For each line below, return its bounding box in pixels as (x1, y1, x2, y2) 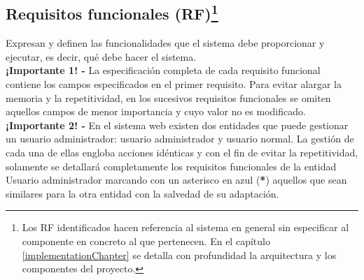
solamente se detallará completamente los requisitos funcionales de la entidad (6, 159, 337, 173)
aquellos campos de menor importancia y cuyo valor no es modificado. (6, 104, 306, 119)
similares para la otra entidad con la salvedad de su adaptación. (6, 186, 279, 200)
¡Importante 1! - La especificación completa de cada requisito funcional (6, 63, 321, 78)
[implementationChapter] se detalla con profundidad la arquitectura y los (22, 247, 337, 262)
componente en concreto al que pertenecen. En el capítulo (22, 233, 270, 248)
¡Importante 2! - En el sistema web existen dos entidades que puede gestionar (6, 117, 349, 132)
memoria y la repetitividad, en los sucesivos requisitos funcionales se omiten (6, 90, 331, 105)
